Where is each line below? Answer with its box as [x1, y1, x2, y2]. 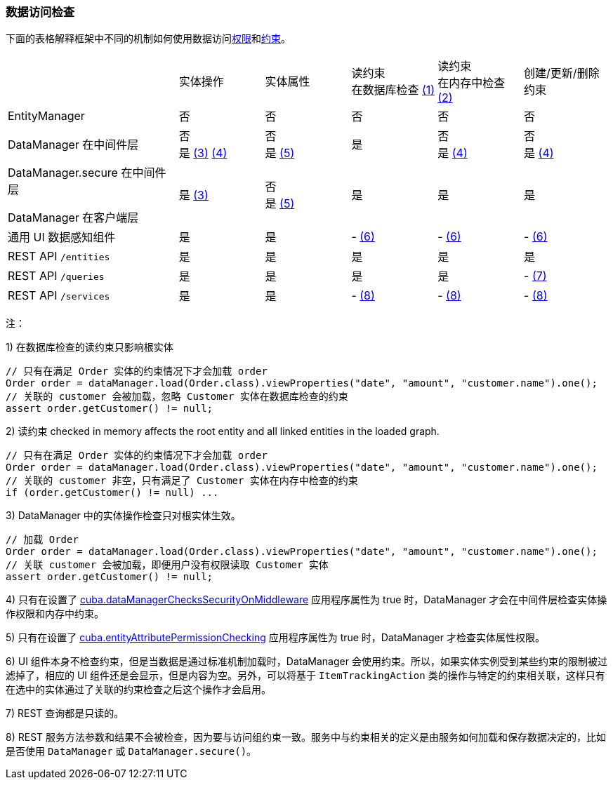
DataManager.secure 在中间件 [8, 166, 166, 180]
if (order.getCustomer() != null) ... [6, 487, 219, 499]
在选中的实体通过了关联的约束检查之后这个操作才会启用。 [6, 683, 271, 696]
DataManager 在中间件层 [8, 137, 139, 152]
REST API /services [8, 288, 110, 303]
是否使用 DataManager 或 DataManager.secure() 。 [6, 745, 257, 758]
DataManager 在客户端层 [8, 210, 139, 225]
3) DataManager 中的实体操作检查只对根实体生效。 [6, 509, 241, 522]
